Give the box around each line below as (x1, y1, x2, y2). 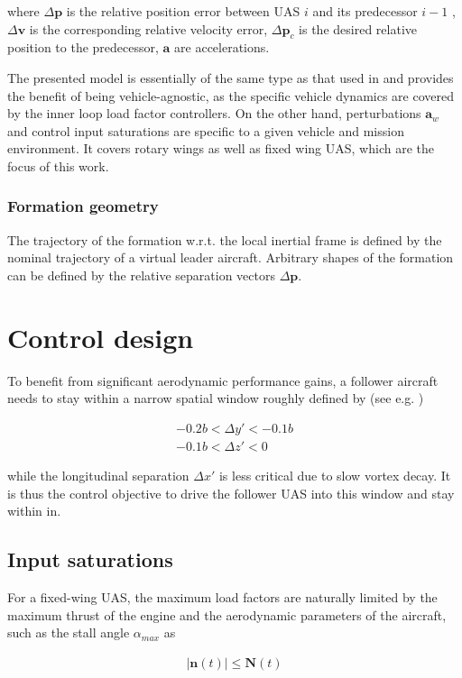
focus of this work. (7, 156, 109, 175)
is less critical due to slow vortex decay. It (218, 465, 451, 484)
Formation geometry (7, 195, 159, 217)
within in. (7, 501, 61, 520)
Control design (7, 318, 194, 355)
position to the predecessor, (7, 38, 159, 57)
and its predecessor (312, 2, 418, 20)
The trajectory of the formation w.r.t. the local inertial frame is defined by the (7, 230, 442, 249)
